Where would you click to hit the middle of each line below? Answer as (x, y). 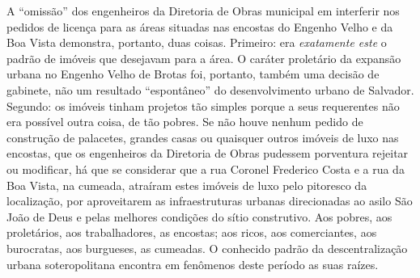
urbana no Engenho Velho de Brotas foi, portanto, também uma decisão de (193, 74)
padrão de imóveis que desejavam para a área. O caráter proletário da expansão (204, 58)
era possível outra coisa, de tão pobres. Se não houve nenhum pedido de (185, 122)
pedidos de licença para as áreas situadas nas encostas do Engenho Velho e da (200, 26)
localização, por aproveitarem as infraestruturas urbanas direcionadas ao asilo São (210, 201)
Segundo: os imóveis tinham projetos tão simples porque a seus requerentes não (203, 105)
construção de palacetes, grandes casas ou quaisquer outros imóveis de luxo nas (203, 137)
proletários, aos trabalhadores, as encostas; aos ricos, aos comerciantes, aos (192, 232)
